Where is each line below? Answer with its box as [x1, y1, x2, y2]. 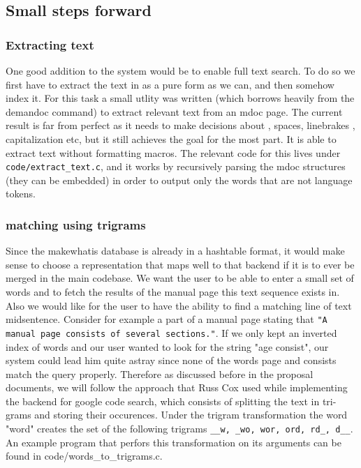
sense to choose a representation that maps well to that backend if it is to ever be [6, 257, 355, 271]
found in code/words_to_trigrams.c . [6, 448, 163, 463]
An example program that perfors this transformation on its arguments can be [6, 435, 341, 449]
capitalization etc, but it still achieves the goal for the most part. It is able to [6, 131, 337, 146]
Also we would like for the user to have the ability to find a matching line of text [6, 298, 352, 312]
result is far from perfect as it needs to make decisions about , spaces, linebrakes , [6, 118, 355, 133]
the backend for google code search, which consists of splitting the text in [6, 393, 320, 408]
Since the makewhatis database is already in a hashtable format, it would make [6, 243, 345, 258]
